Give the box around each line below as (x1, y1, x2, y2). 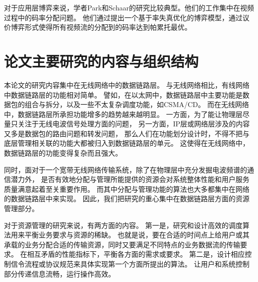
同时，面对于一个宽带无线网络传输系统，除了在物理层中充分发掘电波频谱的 (4, 164, 247, 174)
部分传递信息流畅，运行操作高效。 (4, 268, 115, 279)
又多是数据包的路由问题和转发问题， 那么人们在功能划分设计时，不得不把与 (4, 128, 250, 138)
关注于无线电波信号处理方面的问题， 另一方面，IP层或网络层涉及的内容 (17, 118, 250, 129)
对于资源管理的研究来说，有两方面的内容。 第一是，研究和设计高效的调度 (4, 220, 243, 230)
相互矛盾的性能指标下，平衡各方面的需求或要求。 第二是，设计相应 (27, 249, 245, 259)
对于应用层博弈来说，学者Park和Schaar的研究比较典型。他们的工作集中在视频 (4, 2, 254, 12)
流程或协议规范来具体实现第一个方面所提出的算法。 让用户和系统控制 (24, 259, 250, 269)
